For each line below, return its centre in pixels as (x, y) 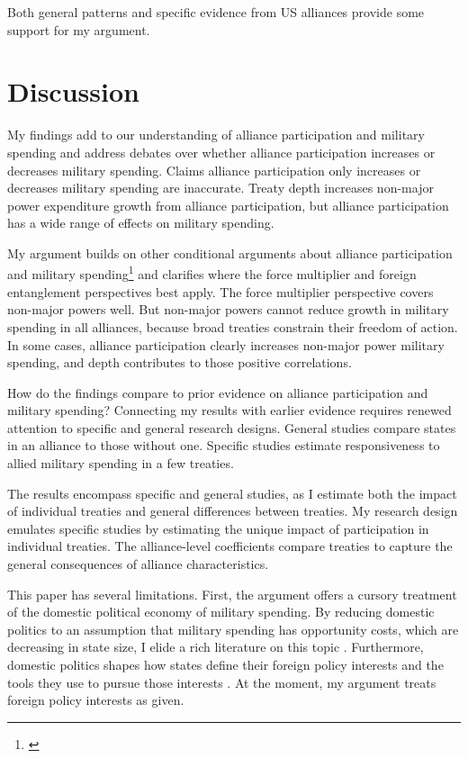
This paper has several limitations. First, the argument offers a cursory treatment (232, 594)
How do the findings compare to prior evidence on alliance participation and (218, 392)
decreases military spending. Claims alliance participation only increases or (214, 170)
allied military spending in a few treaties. (121, 463)
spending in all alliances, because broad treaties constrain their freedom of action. (233, 326)
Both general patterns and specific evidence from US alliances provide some (216, 12)
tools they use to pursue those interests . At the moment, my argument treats (222, 682)
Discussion (73, 91)
